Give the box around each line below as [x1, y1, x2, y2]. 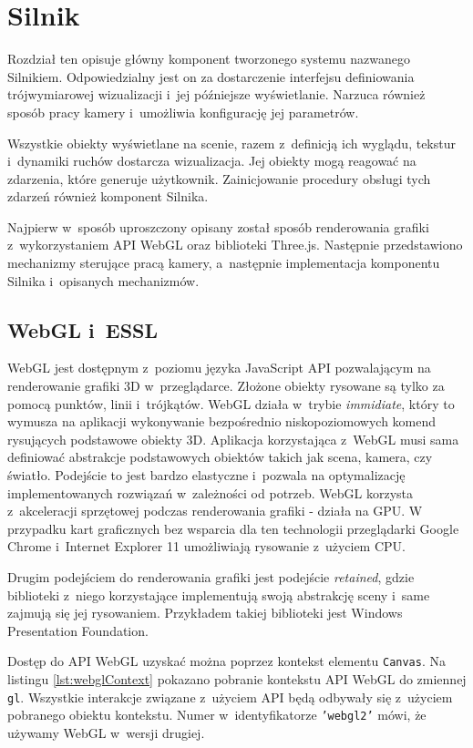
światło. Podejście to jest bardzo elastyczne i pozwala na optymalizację [7, 466, 406, 485]
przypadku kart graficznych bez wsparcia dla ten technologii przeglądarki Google [7, 518, 459, 538]
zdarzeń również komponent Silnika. [7, 187, 209, 206]
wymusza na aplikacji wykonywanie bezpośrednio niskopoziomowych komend [7, 412, 437, 431]
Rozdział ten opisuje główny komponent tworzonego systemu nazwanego [7, 49, 410, 68]
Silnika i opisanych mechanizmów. [7, 271, 200, 290]
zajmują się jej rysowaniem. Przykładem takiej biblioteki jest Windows [7, 603, 403, 622]
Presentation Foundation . [7, 620, 149, 640]
